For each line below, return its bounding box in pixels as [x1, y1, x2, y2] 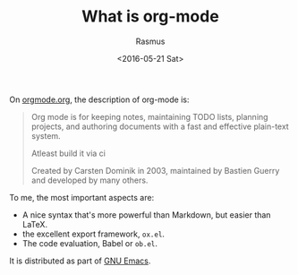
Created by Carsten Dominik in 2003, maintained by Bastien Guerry [30, 165, 280, 176]
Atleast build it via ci [30, 148, 106, 159]
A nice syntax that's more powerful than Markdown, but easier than [21, 209, 271, 220]
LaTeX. [21, 219, 47, 229]
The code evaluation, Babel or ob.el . [21, 237, 158, 248]
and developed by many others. [30, 175, 149, 185]
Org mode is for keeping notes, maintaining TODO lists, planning [30, 111, 268, 122]
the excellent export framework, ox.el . [21, 228, 166, 239]
